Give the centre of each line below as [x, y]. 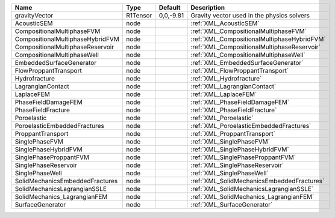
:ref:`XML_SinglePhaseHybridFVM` [240, 149]
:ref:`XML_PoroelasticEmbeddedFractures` [251, 126]
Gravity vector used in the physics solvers [250, 15]
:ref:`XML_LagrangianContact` [233, 86]
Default [170, 8]
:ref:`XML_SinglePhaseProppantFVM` [243, 157]
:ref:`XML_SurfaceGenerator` [232, 204]
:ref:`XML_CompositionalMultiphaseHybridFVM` [258, 39]
